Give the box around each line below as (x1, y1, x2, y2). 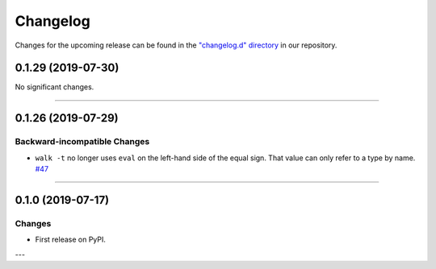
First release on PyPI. (35, 234, 107, 245)
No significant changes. (15, 82, 94, 92)
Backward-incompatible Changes (15, 136, 150, 147)
